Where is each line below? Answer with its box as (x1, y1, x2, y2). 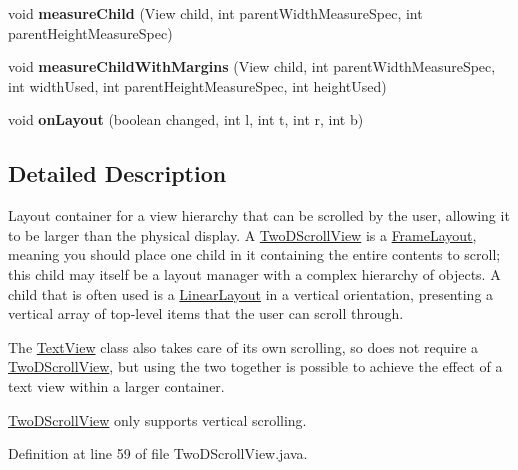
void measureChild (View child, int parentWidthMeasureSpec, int (8, 3, 423, 23)
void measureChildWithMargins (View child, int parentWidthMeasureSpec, (8, 56, 496, 77)
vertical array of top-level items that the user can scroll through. (8, 303, 404, 324)
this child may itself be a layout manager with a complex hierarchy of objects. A (8, 263, 501, 284)
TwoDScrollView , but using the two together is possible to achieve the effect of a (8, 356, 503, 377)
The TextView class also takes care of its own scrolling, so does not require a (8, 336, 479, 357)
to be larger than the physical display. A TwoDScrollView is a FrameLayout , (8, 224, 477, 245)
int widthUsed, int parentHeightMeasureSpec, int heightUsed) (8, 75, 387, 96)
